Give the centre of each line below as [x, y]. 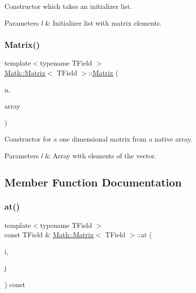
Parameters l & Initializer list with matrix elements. [83, 22]
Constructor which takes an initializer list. [68, 6]
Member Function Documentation [93, 182]
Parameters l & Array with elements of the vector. [81, 155]
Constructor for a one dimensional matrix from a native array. [98, 139]
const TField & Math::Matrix [49, 235]
